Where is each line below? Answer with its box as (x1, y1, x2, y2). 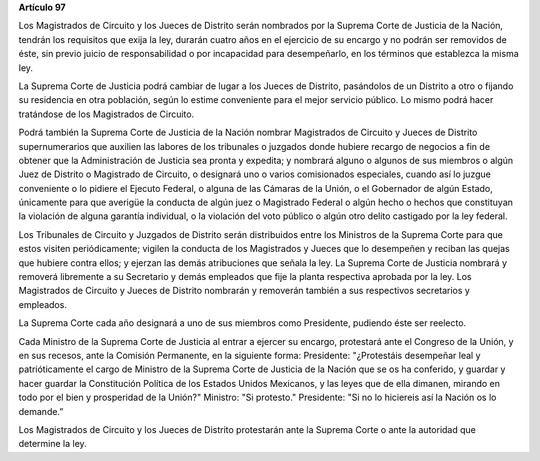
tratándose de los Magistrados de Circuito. (18, 108, 195, 120)
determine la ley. (18, 438, 87, 450)
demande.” (18, 405, 64, 417)
